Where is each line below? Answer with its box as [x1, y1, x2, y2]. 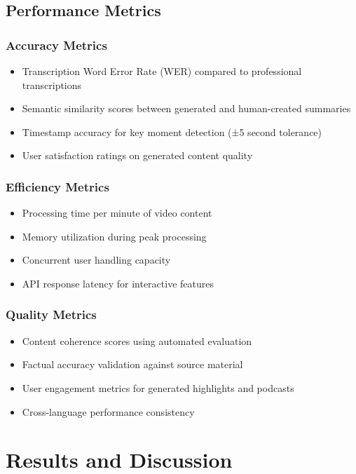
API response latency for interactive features [22, 276, 214, 290]
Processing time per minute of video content [22, 205, 212, 220]
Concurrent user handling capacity [22, 252, 171, 267]
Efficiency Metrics [6, 177, 109, 195]
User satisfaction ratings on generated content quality [22, 148, 253, 163]
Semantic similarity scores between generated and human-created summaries [22, 101, 351, 116]
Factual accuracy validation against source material [22, 357, 243, 372]
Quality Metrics [6, 306, 97, 323]
